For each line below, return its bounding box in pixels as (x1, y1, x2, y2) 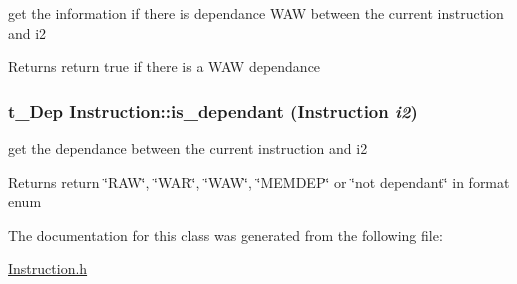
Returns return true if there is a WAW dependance (8, 56, 321, 77)
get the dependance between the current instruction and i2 (8, 138, 368, 158)
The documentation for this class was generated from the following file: (8, 224, 443, 245)
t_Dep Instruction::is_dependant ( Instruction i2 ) (8, 98, 418, 123)
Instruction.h (8, 258, 88, 279)
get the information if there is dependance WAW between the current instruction (8, 3, 504, 23)
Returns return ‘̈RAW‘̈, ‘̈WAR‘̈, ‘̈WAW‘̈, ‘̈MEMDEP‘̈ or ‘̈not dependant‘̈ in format (8, 171, 510, 192)
